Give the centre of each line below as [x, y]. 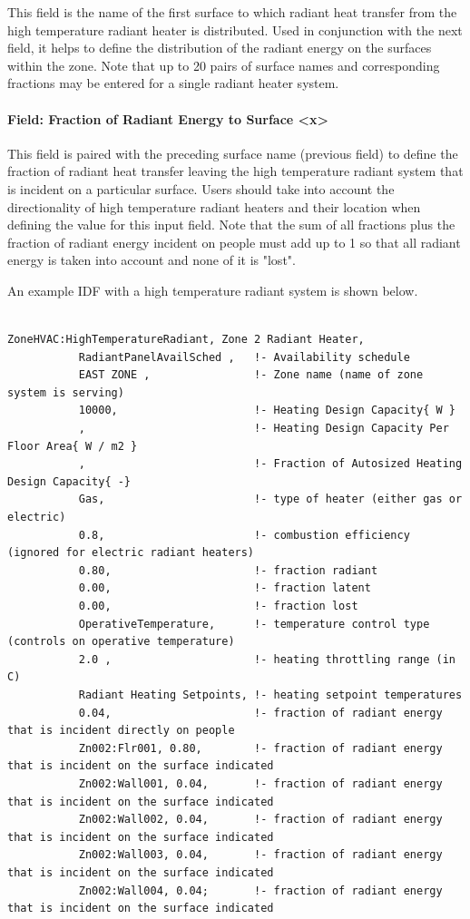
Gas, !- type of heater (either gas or [270, 499]
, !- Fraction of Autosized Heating [270, 464]
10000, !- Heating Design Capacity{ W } [267, 411]
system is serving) [66, 392]
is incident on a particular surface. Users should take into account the [201, 188]
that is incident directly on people [121, 731]
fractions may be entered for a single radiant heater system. [173, 83]
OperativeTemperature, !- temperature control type [254, 624]
